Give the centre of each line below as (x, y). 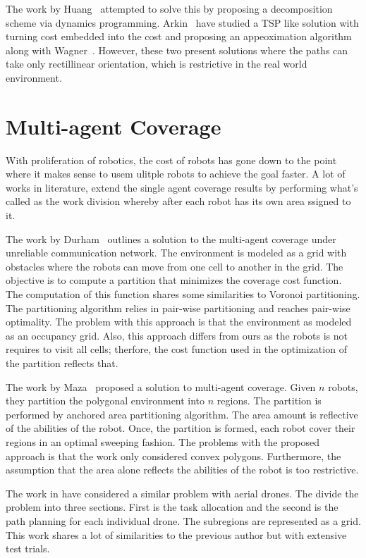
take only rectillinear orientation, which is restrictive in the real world (157, 64)
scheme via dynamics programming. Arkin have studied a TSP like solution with (182, 22)
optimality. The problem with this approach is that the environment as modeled (179, 322)
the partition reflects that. (62, 363)
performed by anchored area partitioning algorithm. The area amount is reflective (182, 414)
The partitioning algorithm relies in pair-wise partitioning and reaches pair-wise (178, 308)
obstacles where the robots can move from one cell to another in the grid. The (175, 266)
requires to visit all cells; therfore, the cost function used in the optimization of (176, 349)
